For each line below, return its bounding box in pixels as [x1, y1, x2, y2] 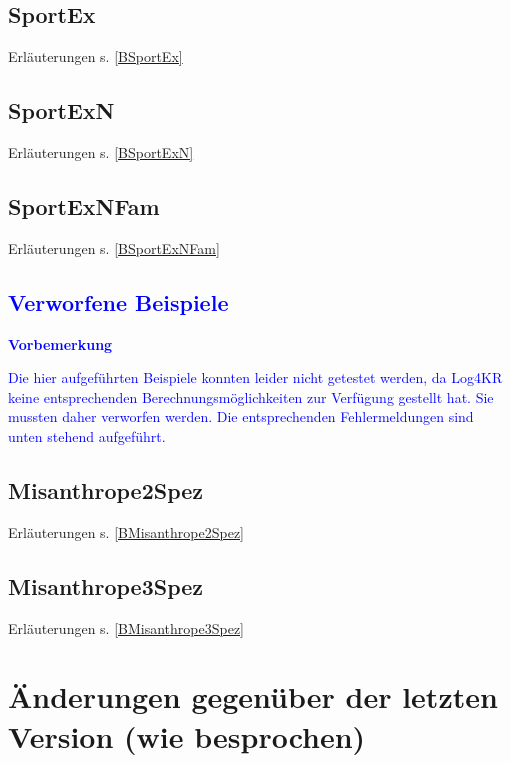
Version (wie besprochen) [8, 715, 366, 756]
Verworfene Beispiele [8, 286, 229, 317]
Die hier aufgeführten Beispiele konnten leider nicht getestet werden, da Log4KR [8, 367, 503, 388]
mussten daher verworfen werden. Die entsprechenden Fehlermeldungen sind [8, 406, 474, 427]
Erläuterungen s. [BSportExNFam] [8, 237, 220, 258]
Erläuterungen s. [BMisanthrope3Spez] [8, 617, 244, 638]
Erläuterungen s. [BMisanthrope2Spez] [8, 521, 244, 542]
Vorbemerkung [8, 333, 113, 354]
